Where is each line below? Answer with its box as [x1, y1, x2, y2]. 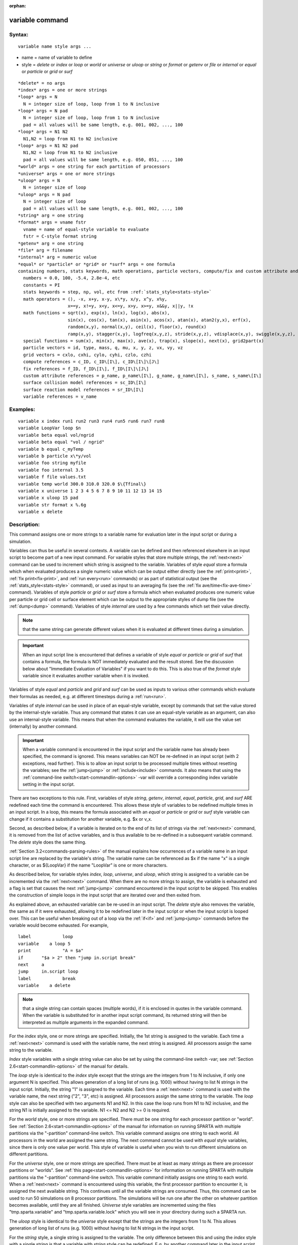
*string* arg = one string [18, 212, 84, 218]
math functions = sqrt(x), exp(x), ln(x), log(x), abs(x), [23, 310, 170, 316]
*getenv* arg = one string [18, 241, 84, 246]
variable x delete [18, 509, 63, 515]
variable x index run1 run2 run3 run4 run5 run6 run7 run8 [18, 418, 165, 424]
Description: [9, 521, 40, 528]
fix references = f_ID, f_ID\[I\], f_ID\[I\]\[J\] [23, 366, 149, 372]
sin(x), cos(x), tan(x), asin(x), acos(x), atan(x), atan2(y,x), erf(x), [68, 317, 251, 323]
